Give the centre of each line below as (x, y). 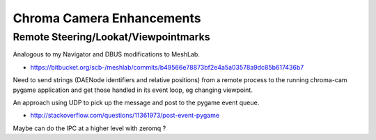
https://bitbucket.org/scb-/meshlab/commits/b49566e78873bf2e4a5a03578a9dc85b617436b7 (167, 67)
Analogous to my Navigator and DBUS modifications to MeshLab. (106, 54)
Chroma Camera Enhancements (107, 18)
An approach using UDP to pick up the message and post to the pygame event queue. (136, 102)
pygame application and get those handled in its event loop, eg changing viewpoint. (133, 90)
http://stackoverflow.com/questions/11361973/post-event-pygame (125, 116)
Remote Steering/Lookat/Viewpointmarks (111, 37)
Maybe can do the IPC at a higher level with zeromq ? (89, 128)
